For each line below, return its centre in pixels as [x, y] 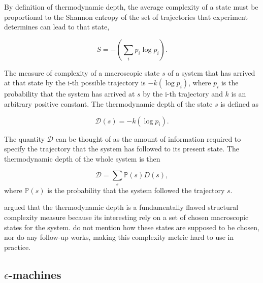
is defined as [240, 103]
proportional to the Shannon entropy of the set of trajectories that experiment [126, 17]
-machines [35, 274]
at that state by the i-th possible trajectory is [75, 83]
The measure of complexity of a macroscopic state [82, 72]
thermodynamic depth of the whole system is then [82, 158]
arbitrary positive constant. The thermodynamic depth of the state [108, 103]
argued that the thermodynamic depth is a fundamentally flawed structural [121, 207]
